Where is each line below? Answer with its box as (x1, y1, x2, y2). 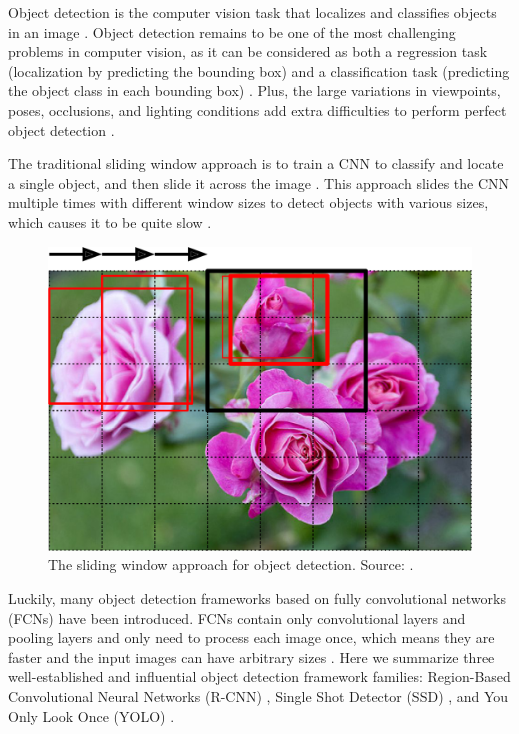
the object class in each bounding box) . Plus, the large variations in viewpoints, (8, 80, 501, 101)
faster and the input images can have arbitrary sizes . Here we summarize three (8, 646, 495, 667)
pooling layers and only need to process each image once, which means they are (8, 627, 495, 648)
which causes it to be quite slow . (8, 211, 212, 232)
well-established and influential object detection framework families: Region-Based (8, 666, 511, 687)
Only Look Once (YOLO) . (8, 705, 175, 726)
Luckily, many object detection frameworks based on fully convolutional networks (8, 588, 506, 609)
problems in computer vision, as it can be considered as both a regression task (8, 41, 488, 62)
